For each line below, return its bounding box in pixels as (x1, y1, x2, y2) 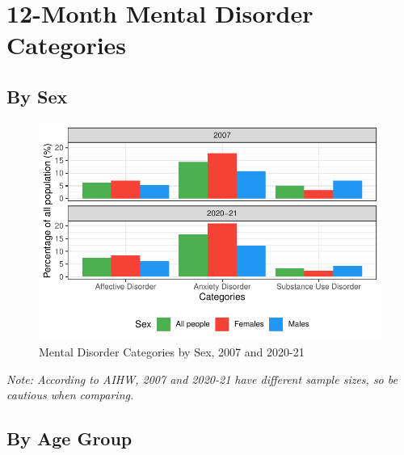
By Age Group (6, 426, 133, 451)
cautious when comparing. (6, 386, 134, 403)
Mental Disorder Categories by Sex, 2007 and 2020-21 (39, 343, 305, 360)
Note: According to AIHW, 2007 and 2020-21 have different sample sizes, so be (6, 370, 398, 387)
